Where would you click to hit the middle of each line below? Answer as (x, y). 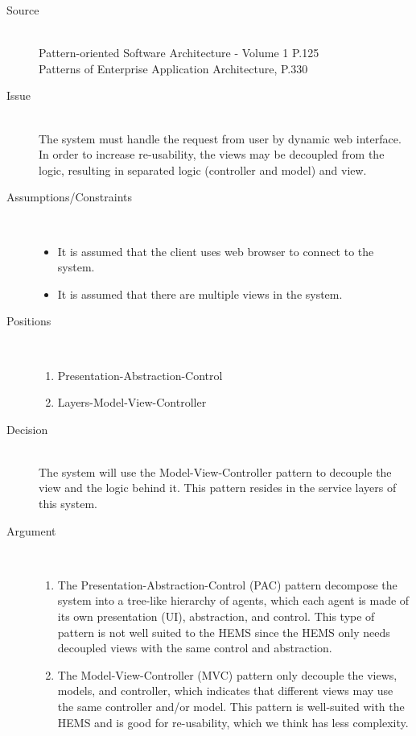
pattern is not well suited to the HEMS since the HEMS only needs (224, 632)
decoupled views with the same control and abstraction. (195, 648)
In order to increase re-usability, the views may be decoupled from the (212, 154)
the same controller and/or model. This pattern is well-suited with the (231, 706)
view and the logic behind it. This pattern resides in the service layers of (218, 488)
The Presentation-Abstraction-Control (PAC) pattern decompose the (227, 584)
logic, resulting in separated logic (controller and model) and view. (203, 170)
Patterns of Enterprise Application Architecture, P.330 (173, 68)
